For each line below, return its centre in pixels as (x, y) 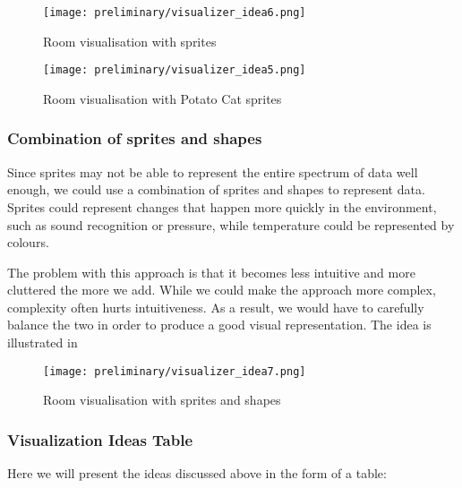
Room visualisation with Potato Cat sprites (163, 98)
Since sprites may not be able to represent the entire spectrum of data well (213, 171)
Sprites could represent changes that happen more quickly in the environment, (222, 206)
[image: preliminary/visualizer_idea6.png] (175, 13)
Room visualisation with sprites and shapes (162, 400)
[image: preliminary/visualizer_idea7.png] (175, 371)
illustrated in (43, 342)
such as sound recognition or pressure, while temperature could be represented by (231, 224)
